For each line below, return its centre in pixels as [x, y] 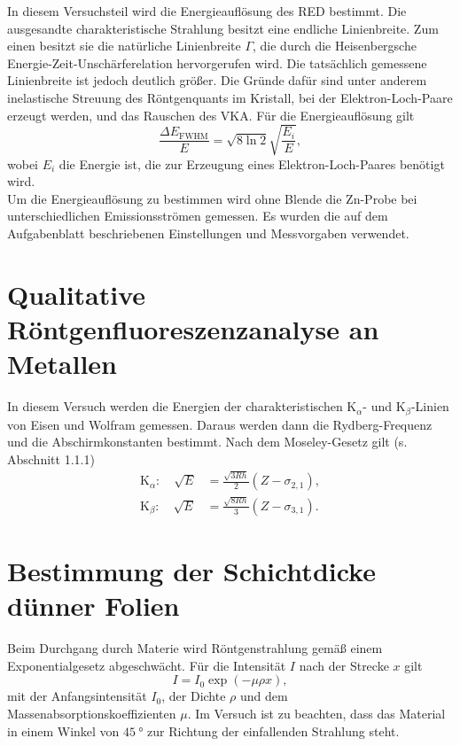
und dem [264, 696]
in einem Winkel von [63, 730]
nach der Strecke [344, 665]
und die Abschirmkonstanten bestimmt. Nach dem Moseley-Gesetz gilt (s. [207, 442]
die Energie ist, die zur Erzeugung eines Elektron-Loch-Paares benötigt [252, 163]
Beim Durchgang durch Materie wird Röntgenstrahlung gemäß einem [195, 648]
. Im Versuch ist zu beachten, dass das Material [316, 713]
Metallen [62, 364]
